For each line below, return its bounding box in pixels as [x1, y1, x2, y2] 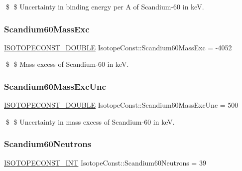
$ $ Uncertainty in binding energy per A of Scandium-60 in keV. [5, 1, 204, 11]
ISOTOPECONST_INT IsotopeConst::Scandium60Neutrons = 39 [4, 157, 206, 168]
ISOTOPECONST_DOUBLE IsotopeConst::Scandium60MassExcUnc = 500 [4, 100, 239, 110]
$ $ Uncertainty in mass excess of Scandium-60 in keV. [5, 116, 175, 127]
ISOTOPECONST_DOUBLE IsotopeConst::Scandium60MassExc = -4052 [4, 42, 232, 52]
